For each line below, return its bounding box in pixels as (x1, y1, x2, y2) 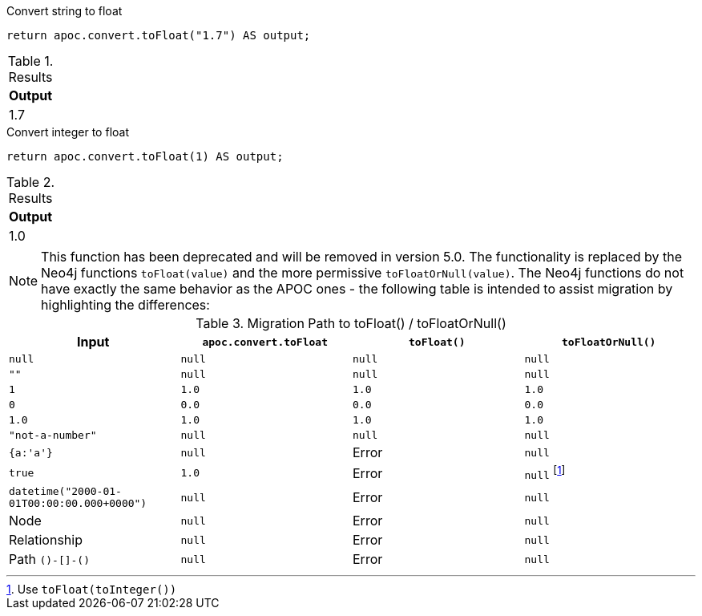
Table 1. (7, 53, 54, 69)
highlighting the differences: (41, 297, 210, 313)
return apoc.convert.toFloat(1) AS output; (6, 150, 284, 163)
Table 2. (6, 174, 55, 190)
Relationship (9, 532, 83, 549)
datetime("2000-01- (9, 485, 122, 498)
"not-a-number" (9, 429, 97, 441)
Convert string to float (6, 4, 123, 18)
